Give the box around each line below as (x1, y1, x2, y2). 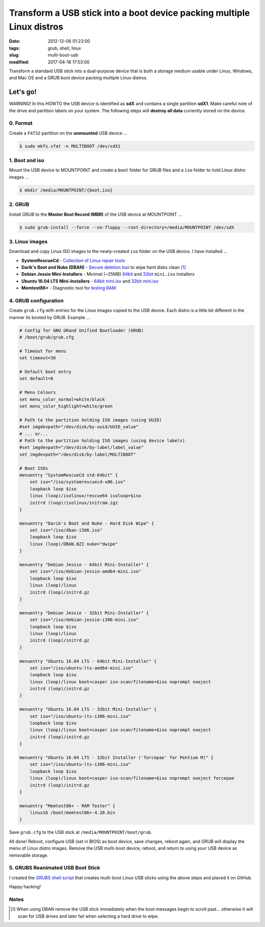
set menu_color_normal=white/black (19, 396, 105, 402)
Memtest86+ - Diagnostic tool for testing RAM (21, 285, 116, 291)
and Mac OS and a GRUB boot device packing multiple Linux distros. (9, 75, 148, 81)
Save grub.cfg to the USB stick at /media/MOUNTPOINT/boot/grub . (9, 830, 152, 835)
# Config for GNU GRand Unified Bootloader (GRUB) (19, 327, 144, 333)
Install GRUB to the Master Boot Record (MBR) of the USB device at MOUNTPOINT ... (9, 211, 182, 217)
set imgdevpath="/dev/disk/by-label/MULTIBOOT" (19, 451, 136, 457)
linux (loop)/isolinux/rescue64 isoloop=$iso (29, 493, 141, 499)
